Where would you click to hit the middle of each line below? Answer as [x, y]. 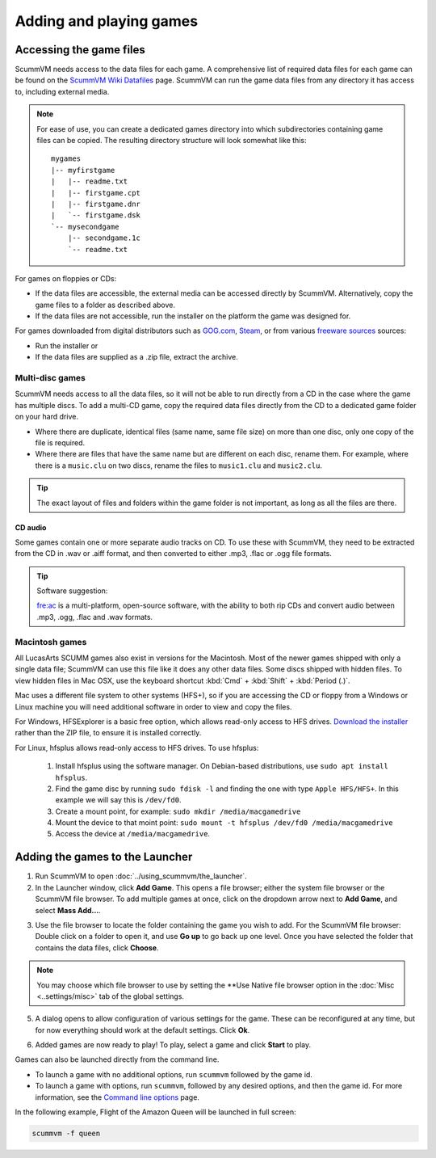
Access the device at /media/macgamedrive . [132, 834]
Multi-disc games [50, 378]
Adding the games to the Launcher [104, 857]
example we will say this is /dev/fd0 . [118, 800]
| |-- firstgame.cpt [96, 193]
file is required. [60, 442]
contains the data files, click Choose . [97, 947]
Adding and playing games [106, 21]
